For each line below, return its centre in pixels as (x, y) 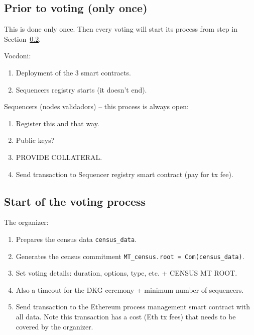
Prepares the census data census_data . (76, 239)
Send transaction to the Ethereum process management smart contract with (133, 307)
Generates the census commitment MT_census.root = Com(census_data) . (130, 256)
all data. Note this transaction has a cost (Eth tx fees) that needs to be (126, 317)
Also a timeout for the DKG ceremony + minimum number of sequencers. (130, 289)
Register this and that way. (57, 123)
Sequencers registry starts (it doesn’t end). (81, 89)
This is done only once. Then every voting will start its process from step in (121, 29)
